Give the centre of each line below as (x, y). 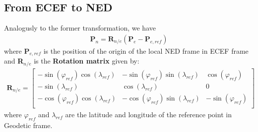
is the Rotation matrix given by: (87, 61)
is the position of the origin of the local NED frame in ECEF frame (146, 50)
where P (17, 50)
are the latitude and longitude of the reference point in (148, 114)
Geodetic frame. (28, 125)
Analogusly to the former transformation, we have (80, 28)
